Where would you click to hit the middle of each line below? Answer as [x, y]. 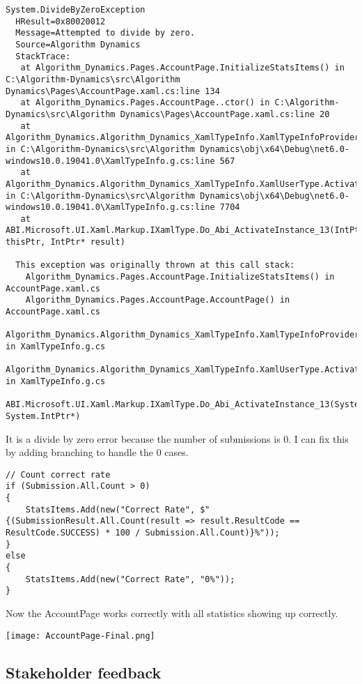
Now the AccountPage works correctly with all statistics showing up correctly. [172, 613]
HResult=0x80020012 [61, 21]
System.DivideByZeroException [76, 10]
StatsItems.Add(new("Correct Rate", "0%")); [130, 579]
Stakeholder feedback [84, 672]
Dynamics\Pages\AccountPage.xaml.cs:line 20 [225, 114]
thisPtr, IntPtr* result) [65, 242]
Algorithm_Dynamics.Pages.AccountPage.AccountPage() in [158, 300]
